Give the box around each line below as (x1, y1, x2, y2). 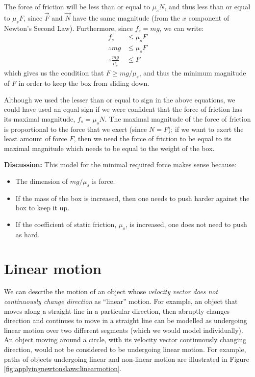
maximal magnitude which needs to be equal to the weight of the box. (4, 143, 215, 153)
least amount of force (4, 133, 67, 144)
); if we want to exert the (168, 124, 244, 134)
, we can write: (159, 23, 204, 33)
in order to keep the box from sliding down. (18, 77, 150, 88)
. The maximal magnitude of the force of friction (104, 113, 251, 124)
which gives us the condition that (4, 68, 104, 78)
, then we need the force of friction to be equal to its (74, 133, 231, 144)
